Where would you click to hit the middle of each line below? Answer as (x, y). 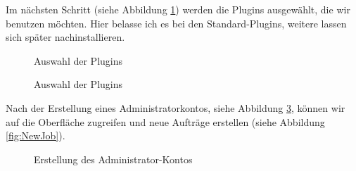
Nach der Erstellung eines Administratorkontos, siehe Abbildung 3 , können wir (176, 107)
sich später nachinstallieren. (65, 37)
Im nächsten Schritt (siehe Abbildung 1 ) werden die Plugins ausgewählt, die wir (178, 9)
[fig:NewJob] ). (36, 135)
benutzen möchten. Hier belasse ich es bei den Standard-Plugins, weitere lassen (176, 23)
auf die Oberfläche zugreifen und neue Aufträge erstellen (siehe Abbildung (165, 121)
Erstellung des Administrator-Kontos (113, 159)
